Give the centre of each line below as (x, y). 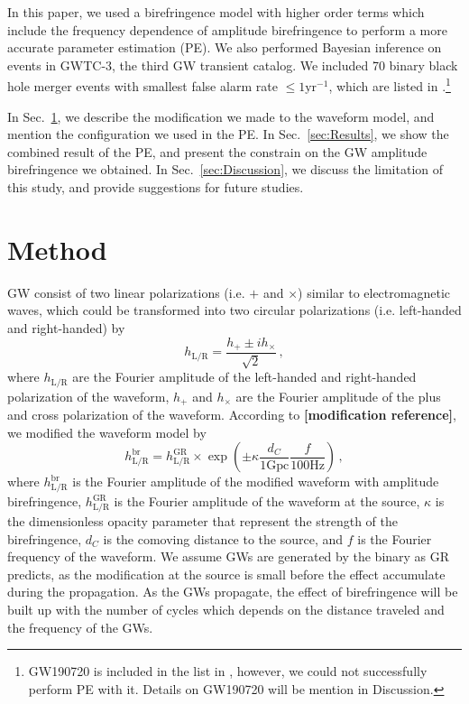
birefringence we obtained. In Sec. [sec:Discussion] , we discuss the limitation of (225, 169)
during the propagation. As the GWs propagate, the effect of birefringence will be (233, 592)
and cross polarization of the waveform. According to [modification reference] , (232, 415)
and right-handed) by (66, 327)
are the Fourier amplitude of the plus (338, 396)
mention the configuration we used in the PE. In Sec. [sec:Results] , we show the (228, 134)
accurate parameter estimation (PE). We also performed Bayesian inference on (225, 47)
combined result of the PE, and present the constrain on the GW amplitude (217, 151)
